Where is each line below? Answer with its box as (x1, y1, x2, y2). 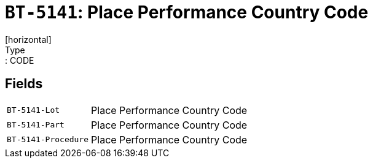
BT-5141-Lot (7, 105, 60, 115)
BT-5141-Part (7, 120, 65, 130)
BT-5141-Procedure (7, 135, 89, 145)
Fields (5, 76, 43, 92)
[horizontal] (5, 34, 52, 45)
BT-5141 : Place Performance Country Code (5, 2, 369, 23)
